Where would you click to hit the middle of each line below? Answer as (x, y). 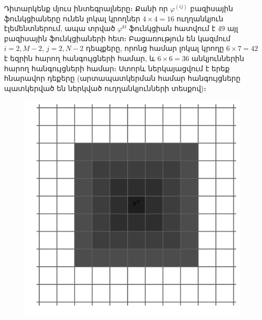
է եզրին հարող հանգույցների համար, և (80, 58)
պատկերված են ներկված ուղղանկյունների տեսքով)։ (105, 88)
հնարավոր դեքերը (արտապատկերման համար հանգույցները (122, 78)
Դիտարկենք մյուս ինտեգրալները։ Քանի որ (86, 8)
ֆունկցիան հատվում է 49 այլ (183, 28)
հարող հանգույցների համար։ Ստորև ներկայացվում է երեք (117, 68)
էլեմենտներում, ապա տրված (60, 28)
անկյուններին (218, 58)
